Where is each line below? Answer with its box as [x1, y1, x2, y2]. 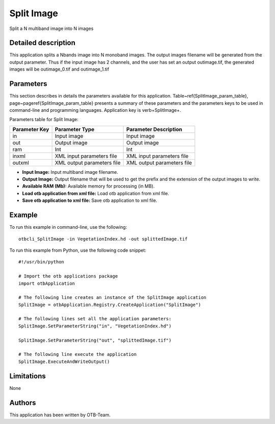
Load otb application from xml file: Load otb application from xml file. [22, 190, 169, 196]
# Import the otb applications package [18, 274, 118, 279]
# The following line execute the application [18, 351, 137, 357]
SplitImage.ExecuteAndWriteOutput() [18, 358, 110, 365]
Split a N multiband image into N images [9, 25, 94, 32]
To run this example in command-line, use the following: [9, 224, 127, 230]
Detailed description [9, 39, 76, 47]
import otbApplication [18, 280, 75, 286]
